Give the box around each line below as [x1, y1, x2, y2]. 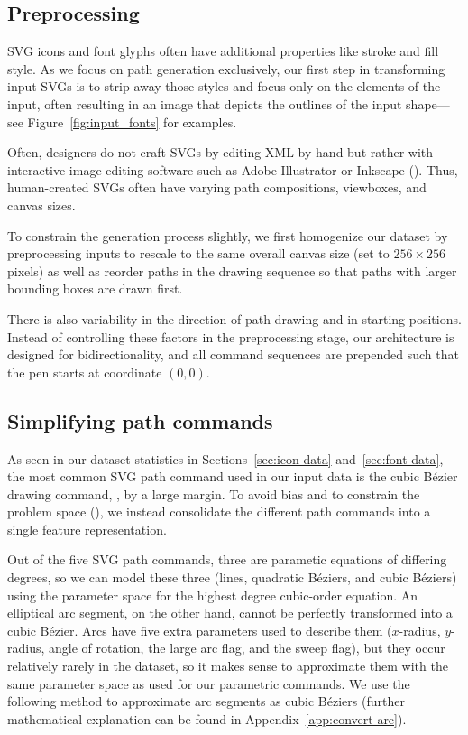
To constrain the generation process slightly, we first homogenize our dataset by [7, 226, 448, 245]
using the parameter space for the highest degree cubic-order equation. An [7, 585, 418, 604]
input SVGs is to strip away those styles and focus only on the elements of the [7, 77, 441, 96]
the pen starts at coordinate [7, 362, 162, 381]
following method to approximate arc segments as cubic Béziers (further [7, 692, 405, 711]
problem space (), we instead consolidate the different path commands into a [7, 502, 431, 521]
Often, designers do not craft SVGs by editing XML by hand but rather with [7, 143, 434, 162]
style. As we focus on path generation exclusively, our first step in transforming [7, 59, 445, 78]
